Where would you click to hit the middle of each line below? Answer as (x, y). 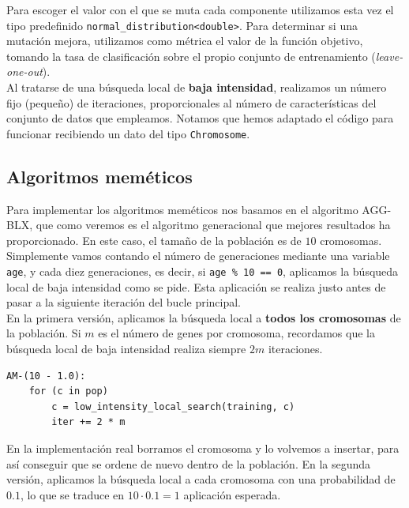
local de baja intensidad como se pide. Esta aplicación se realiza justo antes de (196, 286)
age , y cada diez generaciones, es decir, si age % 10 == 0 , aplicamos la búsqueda (203, 271)
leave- (389, 56)
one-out (24, 71)
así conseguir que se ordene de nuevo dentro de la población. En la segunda (189, 463)
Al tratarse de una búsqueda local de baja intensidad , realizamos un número (197, 87)
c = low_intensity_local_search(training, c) (173, 406)
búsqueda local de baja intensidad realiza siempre (126, 349)
